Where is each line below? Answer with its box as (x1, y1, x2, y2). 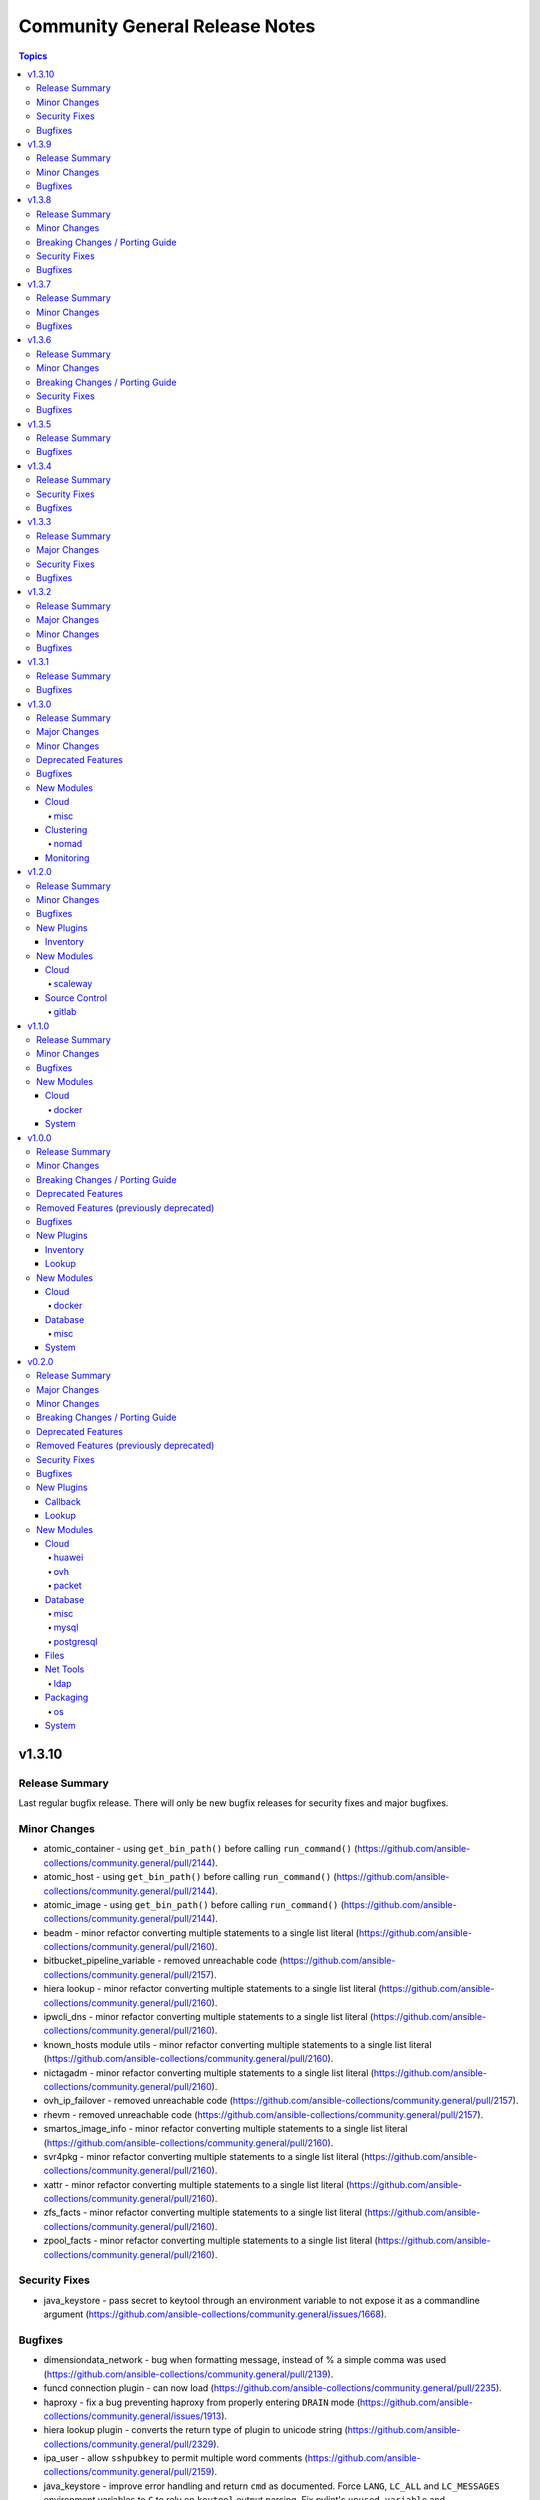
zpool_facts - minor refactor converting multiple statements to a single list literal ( (43, 2235, 379, 2247)
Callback (45, 1495, 82, 1507)
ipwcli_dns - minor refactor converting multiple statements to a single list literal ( (43, 2011, 374, 2023)
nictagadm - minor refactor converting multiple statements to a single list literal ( (43, 2066, 375, 2079)
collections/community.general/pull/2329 (43, 2438, 214, 2450)
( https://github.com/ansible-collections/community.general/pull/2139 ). (43, 2368, 334, 2380)
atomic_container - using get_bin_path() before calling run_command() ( (43, 1843, 358, 1855)
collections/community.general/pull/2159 (43, 2466, 212, 2478)
